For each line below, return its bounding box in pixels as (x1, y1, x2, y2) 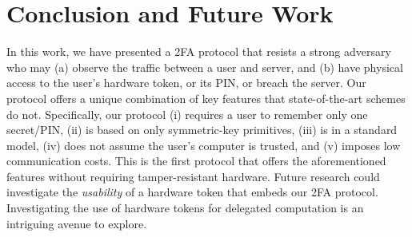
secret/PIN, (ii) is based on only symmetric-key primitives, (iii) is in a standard (6, 121, 398, 138)
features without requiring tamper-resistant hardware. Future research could (6, 168, 380, 184)
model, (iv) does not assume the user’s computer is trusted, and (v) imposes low (6, 136, 401, 153)
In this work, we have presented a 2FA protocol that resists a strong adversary (6, 43, 391, 60)
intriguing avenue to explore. (6, 215, 147, 231)
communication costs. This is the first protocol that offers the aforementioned (6, 152, 386, 169)
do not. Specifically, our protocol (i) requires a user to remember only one (6, 105, 368, 122)
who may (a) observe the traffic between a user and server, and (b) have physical (6, 58, 403, 75)
